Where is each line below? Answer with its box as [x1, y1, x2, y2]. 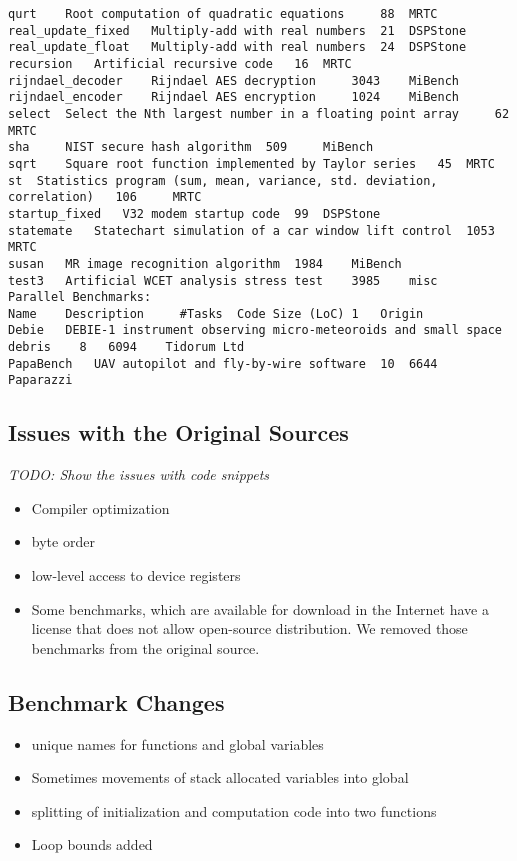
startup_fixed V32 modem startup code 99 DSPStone [8, 206, 381, 221]
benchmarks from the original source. [31, 637, 260, 658]
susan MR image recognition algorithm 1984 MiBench [8, 256, 402, 271]
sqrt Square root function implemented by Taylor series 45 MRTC [8, 156, 495, 171]
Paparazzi [8, 373, 73, 388]
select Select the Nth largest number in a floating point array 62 [8, 106, 510, 121]
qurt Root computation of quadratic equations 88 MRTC [8, 7, 438, 21]
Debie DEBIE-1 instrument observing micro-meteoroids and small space [8, 323, 502, 338]
